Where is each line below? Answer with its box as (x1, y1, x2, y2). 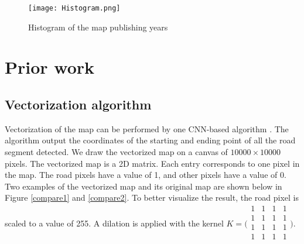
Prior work (5, 55, 95, 79)
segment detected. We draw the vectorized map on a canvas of (5, 146, 228, 158)
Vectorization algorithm (5, 95, 152, 114)
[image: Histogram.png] (28, 4, 121, 12)
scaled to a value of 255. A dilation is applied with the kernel (5, 216, 224, 229)
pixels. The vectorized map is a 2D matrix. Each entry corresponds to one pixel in (5, 157, 300, 169)
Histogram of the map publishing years (28, 20, 168, 33)
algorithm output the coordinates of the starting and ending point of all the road (5, 134, 296, 146)
